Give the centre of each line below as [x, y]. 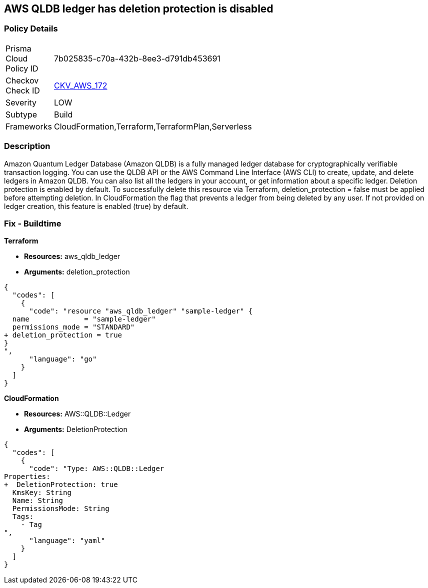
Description [27, 146]
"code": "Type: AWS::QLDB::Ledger [97, 469]
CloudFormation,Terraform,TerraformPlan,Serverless [153, 126]
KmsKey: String [42, 493]
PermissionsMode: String [61, 509]
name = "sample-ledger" [84, 319]
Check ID [23, 90]
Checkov [22, 80]
